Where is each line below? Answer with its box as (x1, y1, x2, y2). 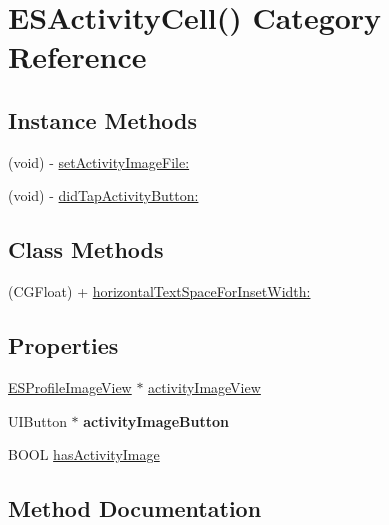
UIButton (8, 410, 67, 431)
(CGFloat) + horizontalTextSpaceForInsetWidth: (8, 281, 311, 302)
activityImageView (148, 376, 261, 397)
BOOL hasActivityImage (8, 444, 160, 465)
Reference (8, 36, 147, 77)
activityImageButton (83, 410, 229, 431)
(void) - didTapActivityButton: (8, 185, 199, 206)
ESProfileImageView (8, 376, 132, 397)
